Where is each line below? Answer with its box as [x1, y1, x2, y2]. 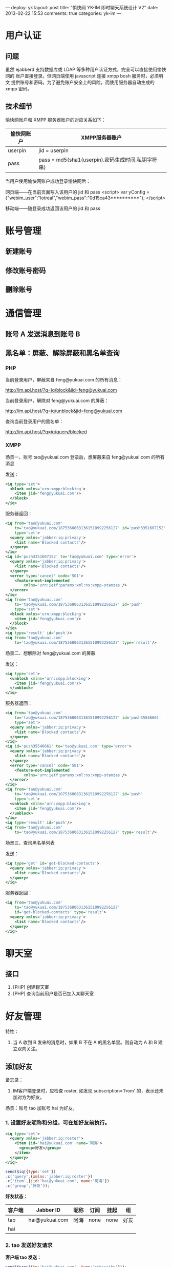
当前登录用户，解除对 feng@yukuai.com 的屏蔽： [5, 397, 109, 404]
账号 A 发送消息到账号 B [5, 330, 80, 338]
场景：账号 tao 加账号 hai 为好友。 [5, 1105, 78, 1111]
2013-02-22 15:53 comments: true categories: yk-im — [5, 10, 121, 16]
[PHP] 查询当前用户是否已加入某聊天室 [12, 990, 94, 997]
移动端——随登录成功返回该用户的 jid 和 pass [5, 205, 101, 212]
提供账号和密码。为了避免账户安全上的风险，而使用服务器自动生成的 [11, 79, 155, 85]
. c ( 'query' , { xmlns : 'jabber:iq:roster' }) [5, 1174, 93, 1179]
